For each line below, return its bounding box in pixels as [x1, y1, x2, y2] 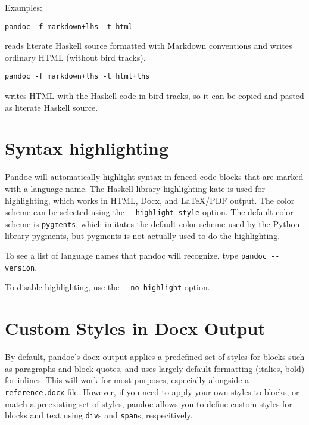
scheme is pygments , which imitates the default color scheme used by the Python [5, 217, 300, 229]
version [5, 263, 35, 272]
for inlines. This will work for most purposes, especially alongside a [5, 374, 249, 386]
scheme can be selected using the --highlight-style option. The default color [5, 206, 294, 218]
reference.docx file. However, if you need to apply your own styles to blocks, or [5, 385, 299, 398]
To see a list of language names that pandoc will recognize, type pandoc [5, 249, 267, 262]
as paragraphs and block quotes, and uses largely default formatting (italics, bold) [5, 362, 305, 374]
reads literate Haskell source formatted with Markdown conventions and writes [5, 39, 292, 52]
